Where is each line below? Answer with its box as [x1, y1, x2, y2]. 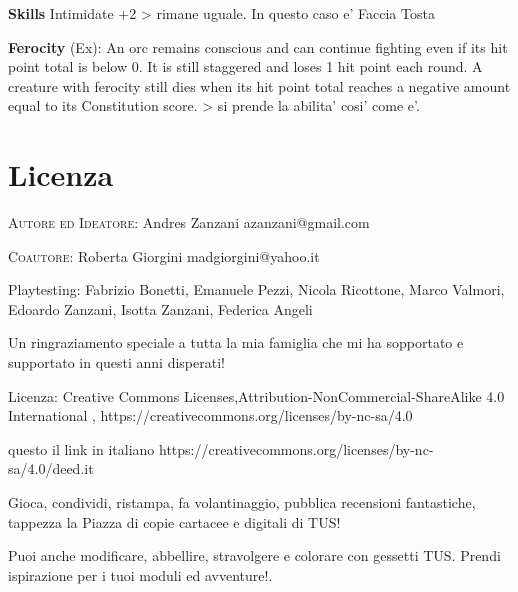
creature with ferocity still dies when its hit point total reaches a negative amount [8, 75, 511, 96]
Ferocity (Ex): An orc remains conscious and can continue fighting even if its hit [8, 36, 508, 57]
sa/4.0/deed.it [8, 458, 94, 479]
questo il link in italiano [8, 438, 155, 459]
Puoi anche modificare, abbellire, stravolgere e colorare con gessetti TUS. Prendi [8, 545, 501, 566]
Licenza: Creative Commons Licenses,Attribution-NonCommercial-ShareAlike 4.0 [8, 385, 505, 406]
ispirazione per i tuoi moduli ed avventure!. [8, 564, 273, 585]
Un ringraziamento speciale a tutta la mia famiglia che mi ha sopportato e [8, 332, 464, 353]
